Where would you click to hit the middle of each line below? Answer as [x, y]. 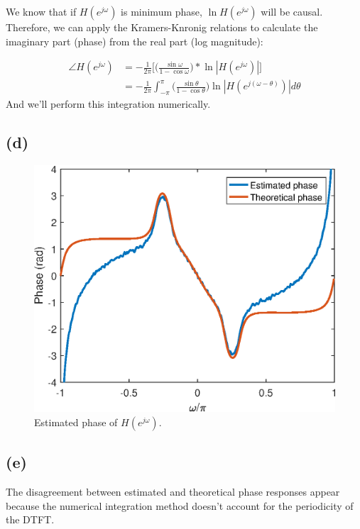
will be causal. [292, 11]
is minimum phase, [162, 11]
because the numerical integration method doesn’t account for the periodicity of [180, 505]
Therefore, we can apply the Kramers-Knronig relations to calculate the [162, 27]
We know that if [41, 11]
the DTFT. [30, 519]
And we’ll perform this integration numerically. [108, 104]
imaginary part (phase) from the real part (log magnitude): [135, 41]
